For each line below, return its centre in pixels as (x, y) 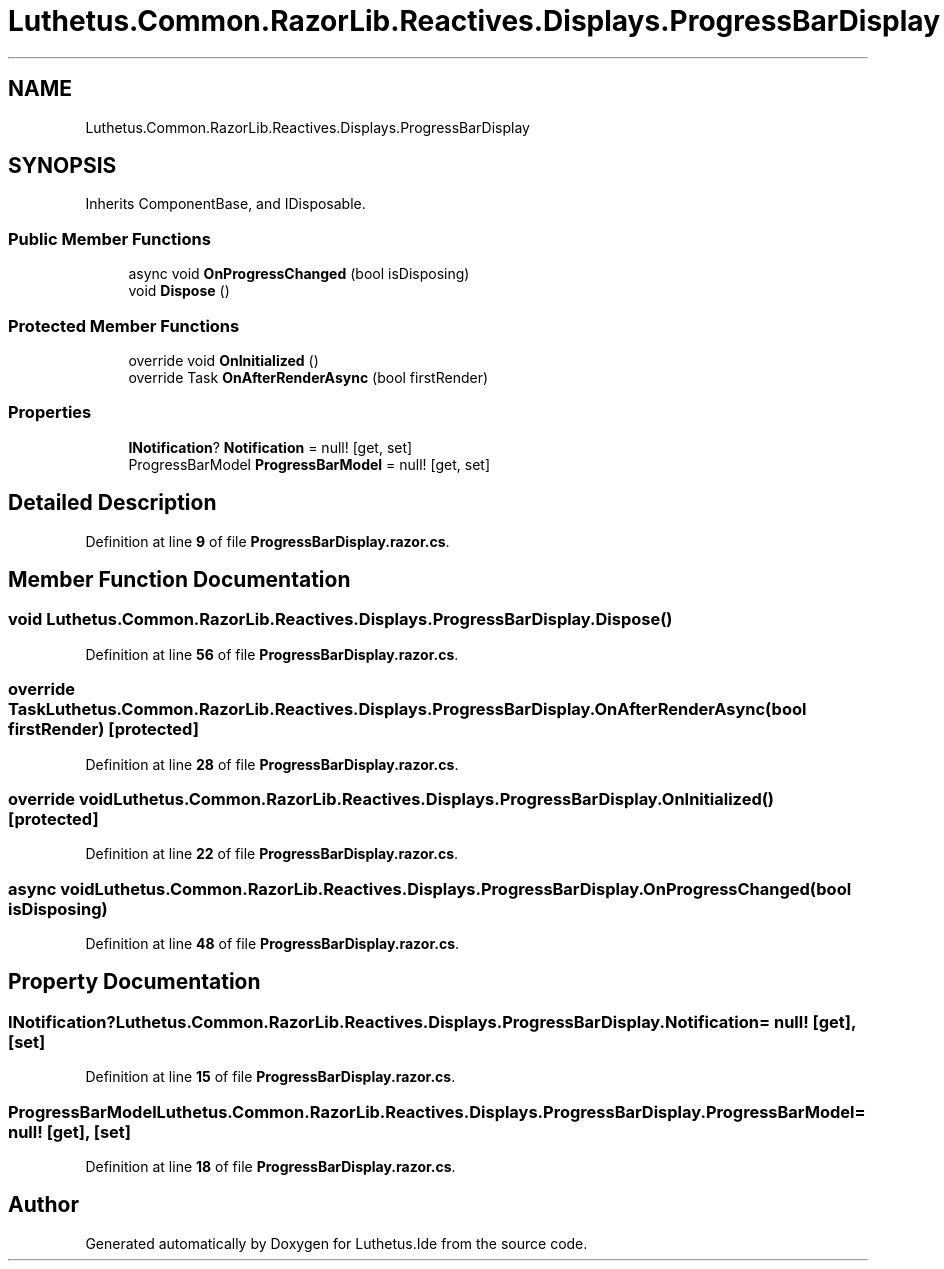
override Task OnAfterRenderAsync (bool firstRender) (308, 377)
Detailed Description (112, 503)
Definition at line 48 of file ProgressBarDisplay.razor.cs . (272, 943)
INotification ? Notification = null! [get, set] (270, 447)
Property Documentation (134, 982)
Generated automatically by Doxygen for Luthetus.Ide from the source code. (336, 1243)
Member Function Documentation (179, 579)
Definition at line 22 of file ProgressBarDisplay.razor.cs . (272, 854)
